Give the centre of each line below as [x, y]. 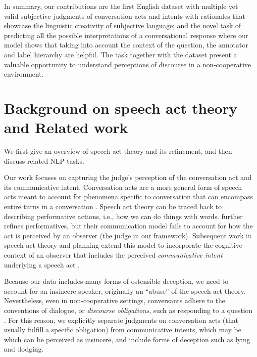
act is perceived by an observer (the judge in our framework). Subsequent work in [128, 235]
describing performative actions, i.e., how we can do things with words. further [124, 216]
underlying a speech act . [42, 264]
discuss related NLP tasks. [44, 160]
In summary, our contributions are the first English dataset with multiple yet [121, 6]
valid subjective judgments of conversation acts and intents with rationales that [125, 16]
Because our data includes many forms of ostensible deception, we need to [116, 281]
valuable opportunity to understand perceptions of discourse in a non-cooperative [128, 64]
